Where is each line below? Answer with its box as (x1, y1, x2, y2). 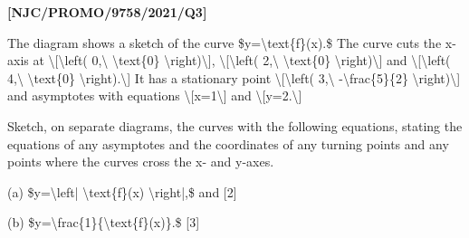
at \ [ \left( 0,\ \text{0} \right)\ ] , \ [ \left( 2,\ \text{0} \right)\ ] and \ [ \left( (33, 51, 451, 70)
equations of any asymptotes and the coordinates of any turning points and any (7, 134, 449, 153)
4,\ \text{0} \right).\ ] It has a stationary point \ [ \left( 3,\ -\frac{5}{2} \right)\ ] (7, 68, 461, 87)
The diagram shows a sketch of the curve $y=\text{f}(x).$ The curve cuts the (7, 33, 442, 52)
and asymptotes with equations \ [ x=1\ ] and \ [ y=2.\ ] (7, 86, 302, 105)
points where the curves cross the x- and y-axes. (7, 152, 274, 171)
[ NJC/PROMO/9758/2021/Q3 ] (7, 3, 207, 21)
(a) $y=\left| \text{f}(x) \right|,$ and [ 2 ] (7, 182, 237, 201)
